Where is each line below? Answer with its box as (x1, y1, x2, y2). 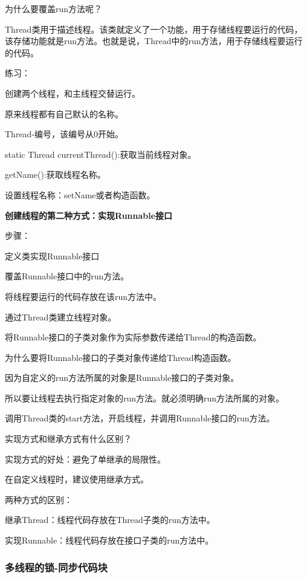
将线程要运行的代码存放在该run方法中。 (5, 290, 162, 302)
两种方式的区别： (5, 493, 73, 505)
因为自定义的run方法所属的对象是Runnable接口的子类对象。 (5, 371, 239, 384)
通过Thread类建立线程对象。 (5, 310, 117, 323)
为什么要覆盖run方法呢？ (5, 2, 103, 15)
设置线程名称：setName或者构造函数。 (5, 188, 155, 201)
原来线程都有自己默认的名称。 (5, 107, 123, 120)
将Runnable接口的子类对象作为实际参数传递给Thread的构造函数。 (5, 331, 262, 343)
